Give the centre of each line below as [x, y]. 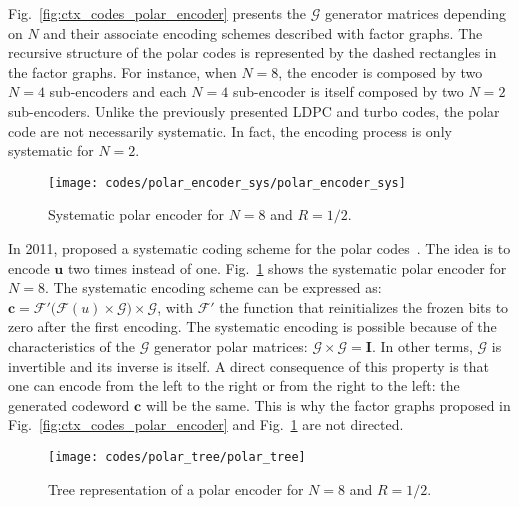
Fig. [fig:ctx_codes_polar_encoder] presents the [157, 13]
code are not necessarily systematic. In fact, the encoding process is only [230, 130]
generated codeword [69, 404]
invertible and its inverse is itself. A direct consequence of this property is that [248, 365]
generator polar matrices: [230, 345]
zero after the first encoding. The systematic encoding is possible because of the [252, 326]
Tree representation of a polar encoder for [176, 488]
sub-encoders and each [118, 91]
